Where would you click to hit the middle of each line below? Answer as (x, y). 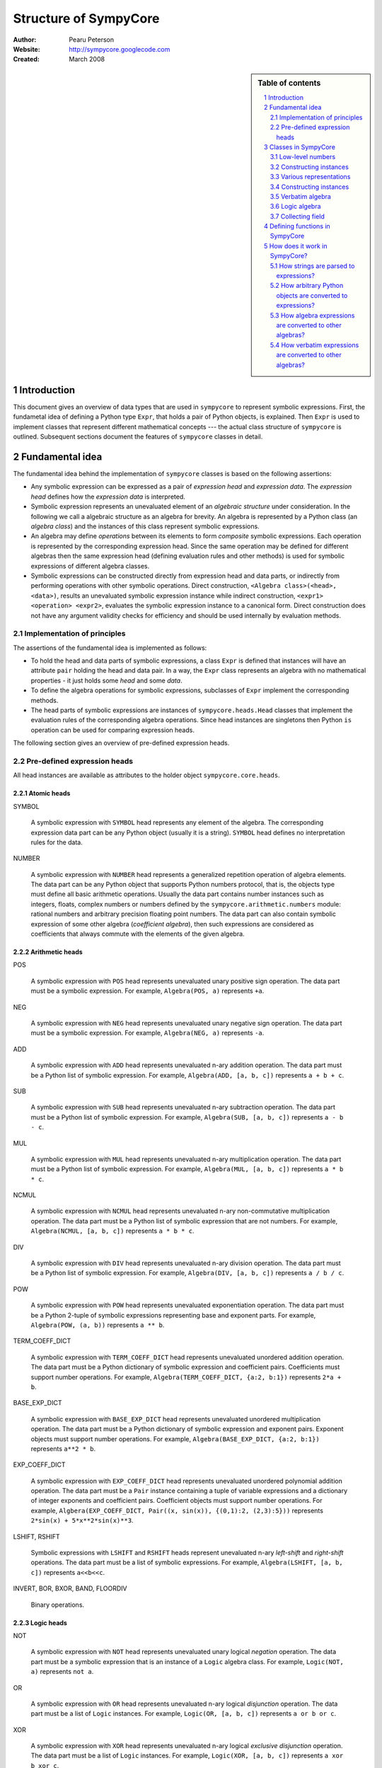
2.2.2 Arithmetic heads (48, 952)
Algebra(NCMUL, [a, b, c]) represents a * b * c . (112, 1231)
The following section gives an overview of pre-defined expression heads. (121, 743)
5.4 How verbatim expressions (314, 345)
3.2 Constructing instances (309, 167)
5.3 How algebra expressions (312, 315)
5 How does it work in (296, 246)
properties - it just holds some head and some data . (107, 680)
